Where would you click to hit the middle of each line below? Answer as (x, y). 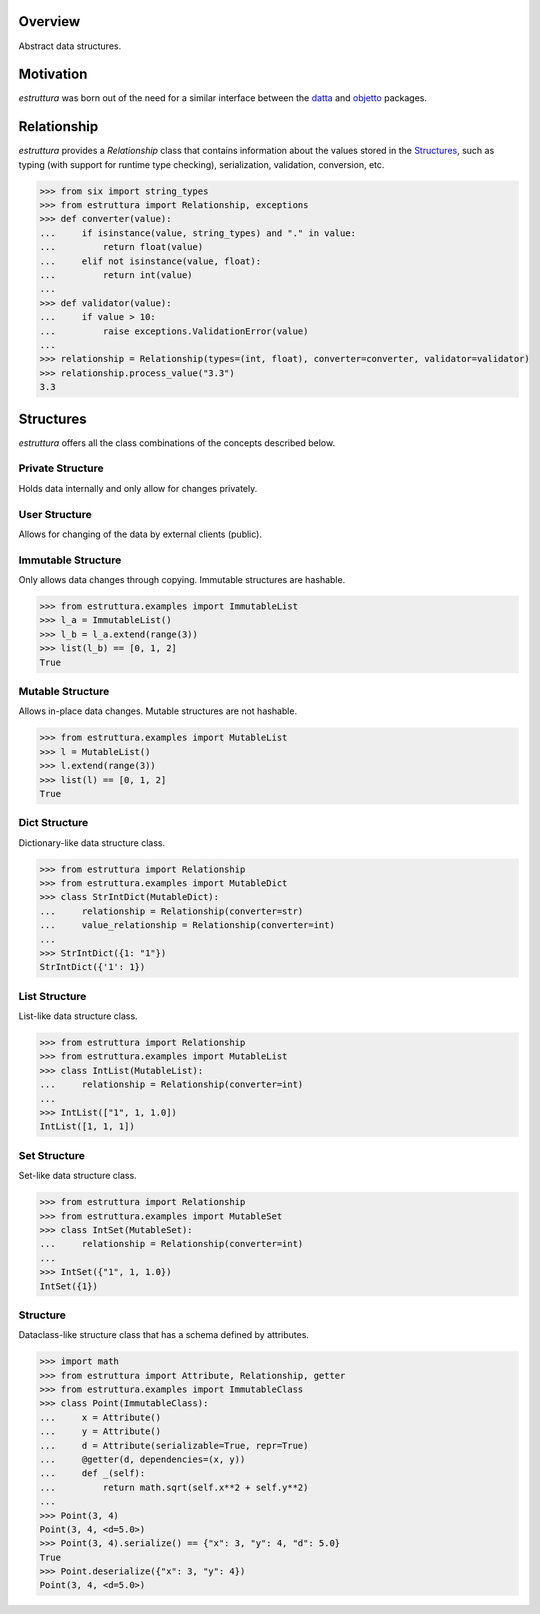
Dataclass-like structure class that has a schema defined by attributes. (164, 1335)
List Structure (52, 996)
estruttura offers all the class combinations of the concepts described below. (176, 442)
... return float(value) (121, 247)
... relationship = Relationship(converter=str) (171, 911)
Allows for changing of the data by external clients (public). (140, 534)
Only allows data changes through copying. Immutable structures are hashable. (182, 580)
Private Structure (61, 468)
